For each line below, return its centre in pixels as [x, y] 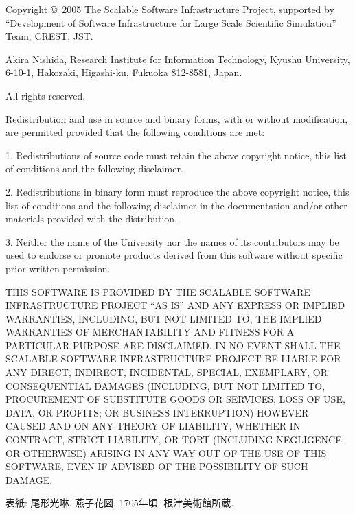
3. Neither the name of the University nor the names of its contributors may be [172, 241]
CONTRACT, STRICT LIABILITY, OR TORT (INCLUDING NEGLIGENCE [174, 440]
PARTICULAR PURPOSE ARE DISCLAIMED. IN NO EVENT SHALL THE [173, 345]
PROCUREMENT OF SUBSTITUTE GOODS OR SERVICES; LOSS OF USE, [175, 399]
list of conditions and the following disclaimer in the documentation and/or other [176, 205]
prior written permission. [58, 268]
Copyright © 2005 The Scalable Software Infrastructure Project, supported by [170, 9]
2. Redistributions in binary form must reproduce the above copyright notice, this [177, 191]
